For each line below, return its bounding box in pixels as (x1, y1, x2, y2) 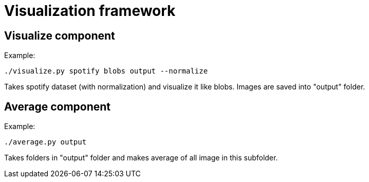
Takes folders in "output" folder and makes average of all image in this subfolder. (4, 153, 278, 162)
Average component (4, 100, 111, 113)
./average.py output (4, 138, 87, 147)
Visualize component (4, 29, 115, 42)
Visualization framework (4, 2, 176, 20)
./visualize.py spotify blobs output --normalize (4, 67, 208, 76)
